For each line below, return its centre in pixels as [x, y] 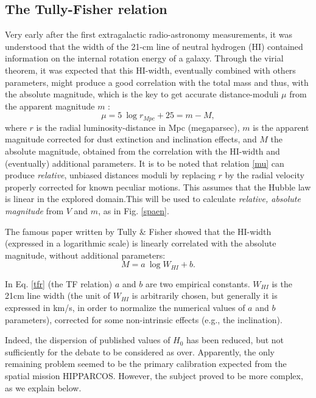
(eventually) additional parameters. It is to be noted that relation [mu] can [145, 163]
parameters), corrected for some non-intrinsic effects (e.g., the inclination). [144, 319]
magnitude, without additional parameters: [85, 255]
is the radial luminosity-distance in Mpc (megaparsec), [138, 127]
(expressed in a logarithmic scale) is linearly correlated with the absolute [141, 243]
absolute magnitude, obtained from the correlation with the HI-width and [142, 151]
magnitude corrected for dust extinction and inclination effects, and [131, 139]
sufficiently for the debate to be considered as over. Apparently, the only [140, 351]
